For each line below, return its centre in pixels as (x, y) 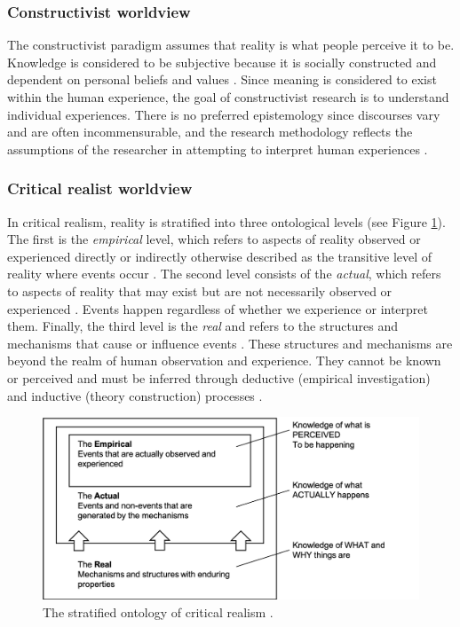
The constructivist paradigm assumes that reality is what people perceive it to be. (231, 45)
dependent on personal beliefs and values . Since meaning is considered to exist (222, 79)
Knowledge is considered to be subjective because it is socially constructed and (222, 62)
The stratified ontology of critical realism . (158, 611)
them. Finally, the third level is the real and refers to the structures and (203, 326)
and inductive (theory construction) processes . (135, 395)
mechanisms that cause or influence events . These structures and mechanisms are (230, 343)
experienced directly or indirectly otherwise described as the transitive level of (220, 256)
